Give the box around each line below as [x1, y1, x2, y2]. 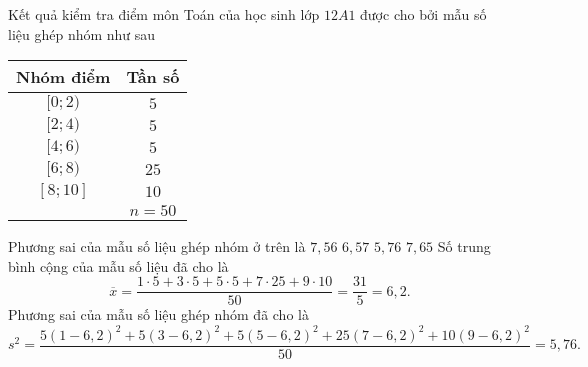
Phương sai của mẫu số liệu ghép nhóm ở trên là [8, 236, 306, 257]
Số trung [437, 236, 491, 257]
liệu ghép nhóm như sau [8, 23, 156, 44]
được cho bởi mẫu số [360, 4, 487, 24]
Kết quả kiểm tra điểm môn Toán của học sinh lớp [8, 4, 320, 24]
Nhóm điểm [16, 65, 111, 89]
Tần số [126, 65, 180, 89]
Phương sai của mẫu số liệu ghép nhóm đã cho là [8, 304, 309, 325]
